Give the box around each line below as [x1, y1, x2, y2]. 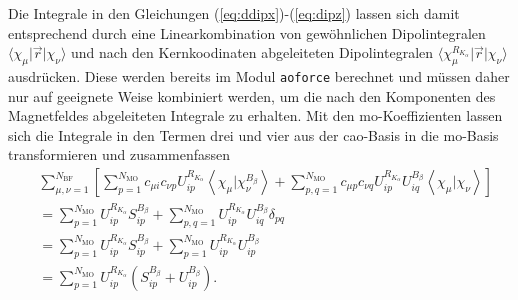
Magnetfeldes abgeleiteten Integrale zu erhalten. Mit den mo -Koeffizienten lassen [8, 105, 503, 126]
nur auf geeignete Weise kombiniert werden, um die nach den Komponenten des [8, 85, 496, 106]
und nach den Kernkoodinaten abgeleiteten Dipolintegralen [71, 42, 434, 63]
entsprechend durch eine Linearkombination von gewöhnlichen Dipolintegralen [8, 22, 486, 43]
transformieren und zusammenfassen [8, 144, 231, 165]
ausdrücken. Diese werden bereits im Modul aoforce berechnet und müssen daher [8, 65, 510, 86]
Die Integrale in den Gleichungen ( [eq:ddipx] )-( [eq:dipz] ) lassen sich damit [8, 3, 460, 23]
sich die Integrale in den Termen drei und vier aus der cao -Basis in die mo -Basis [8, 124, 499, 145]
